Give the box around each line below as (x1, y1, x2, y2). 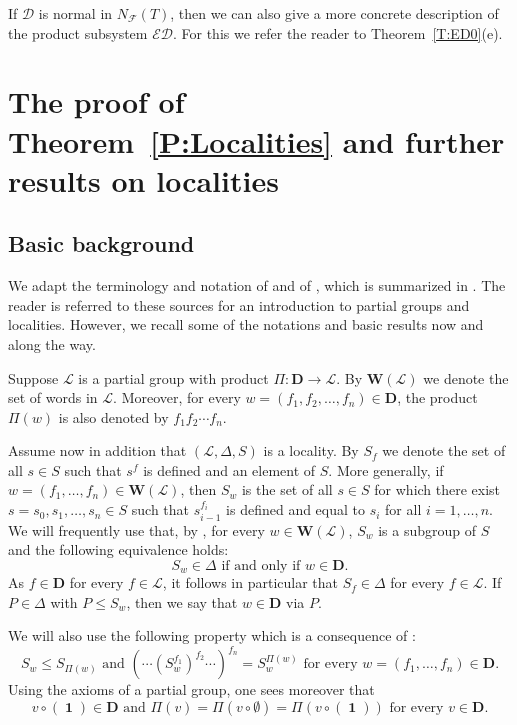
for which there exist (374, 479, 501, 500)
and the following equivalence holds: (8, 539, 229, 560)
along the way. (8, 333, 96, 354)
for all (385, 499, 422, 520)
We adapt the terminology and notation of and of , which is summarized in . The (8, 275, 506, 296)
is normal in (38, 3, 113, 23)
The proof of (8, 81, 185, 122)
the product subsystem (8, 22, 148, 43)
